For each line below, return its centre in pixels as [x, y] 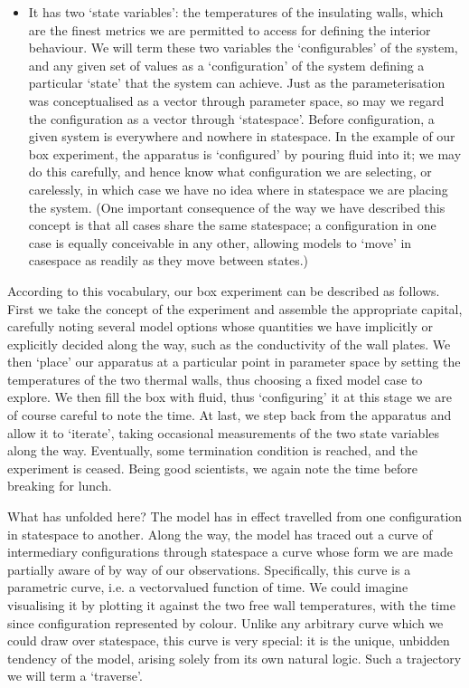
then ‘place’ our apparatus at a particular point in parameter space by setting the [234, 362]
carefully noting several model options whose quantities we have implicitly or [220, 326]
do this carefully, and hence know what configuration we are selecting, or [230, 172]
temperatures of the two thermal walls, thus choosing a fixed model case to [215, 379]
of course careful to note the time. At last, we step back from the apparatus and [230, 415]
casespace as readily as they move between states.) [168, 260]
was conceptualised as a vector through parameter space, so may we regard [236, 100]
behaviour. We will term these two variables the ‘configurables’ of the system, [243, 48]
